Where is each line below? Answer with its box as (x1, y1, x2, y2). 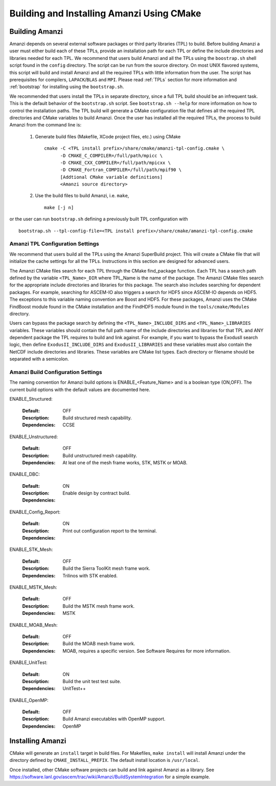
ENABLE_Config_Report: (9, 509, 61, 515)
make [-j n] (44, 204, 74, 210)
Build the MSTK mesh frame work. (62, 603, 135, 609)
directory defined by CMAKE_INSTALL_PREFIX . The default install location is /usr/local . (9, 757, 200, 763)
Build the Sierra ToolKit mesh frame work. (62, 565, 150, 571)
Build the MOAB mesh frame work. (62, 640, 135, 647)
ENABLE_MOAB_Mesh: (9, 622, 58, 628)
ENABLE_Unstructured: (9, 433, 58, 440)
